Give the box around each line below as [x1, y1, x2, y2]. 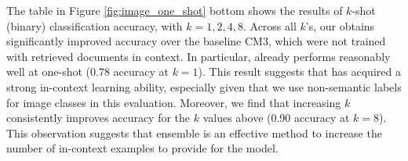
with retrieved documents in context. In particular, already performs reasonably [6, 48, 391, 64]
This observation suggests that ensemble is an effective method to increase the [6, 124, 382, 141]
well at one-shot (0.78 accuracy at [6, 63, 169, 80]
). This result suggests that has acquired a [198, 63, 401, 80]
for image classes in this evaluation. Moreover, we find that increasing [6, 94, 341, 110]
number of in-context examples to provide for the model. [6, 140, 279, 156]
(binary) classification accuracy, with [6, 17, 183, 34]
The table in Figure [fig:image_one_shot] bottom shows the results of [6, 2, 343, 18]
